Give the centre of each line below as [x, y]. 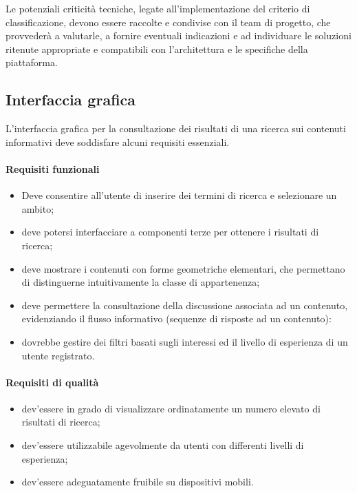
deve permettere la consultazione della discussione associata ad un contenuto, [185, 305]
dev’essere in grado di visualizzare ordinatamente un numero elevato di [171, 408]
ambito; [38, 208]
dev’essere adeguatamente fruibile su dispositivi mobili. [138, 482]
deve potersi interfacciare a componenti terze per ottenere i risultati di [170, 232]
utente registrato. [58, 355]
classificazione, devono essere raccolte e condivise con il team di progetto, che [168, 22]
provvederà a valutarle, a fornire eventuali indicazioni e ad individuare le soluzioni [178, 35]
